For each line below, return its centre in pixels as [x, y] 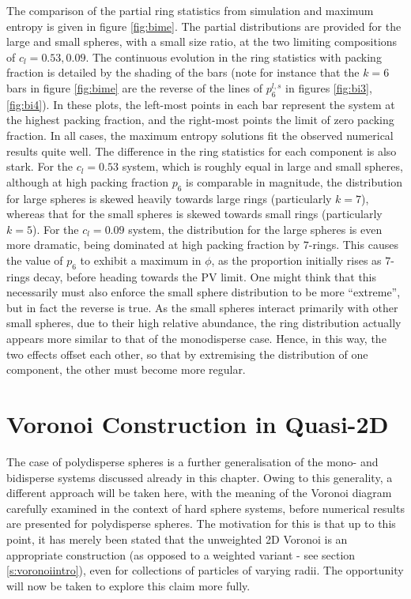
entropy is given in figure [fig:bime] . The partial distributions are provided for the [204, 26]
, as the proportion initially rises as [296, 260]
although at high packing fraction [88, 181]
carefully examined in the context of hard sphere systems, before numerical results [205, 508]
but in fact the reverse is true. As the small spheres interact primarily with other [202, 307]
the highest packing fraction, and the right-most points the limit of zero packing [200, 120]
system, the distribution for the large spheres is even [255, 229]
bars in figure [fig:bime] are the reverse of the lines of [134, 87]
